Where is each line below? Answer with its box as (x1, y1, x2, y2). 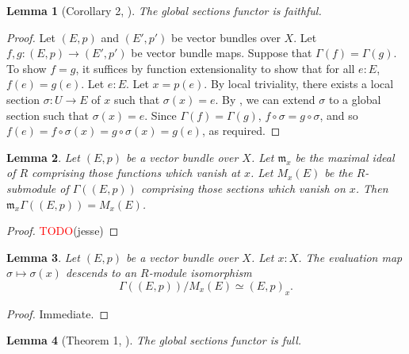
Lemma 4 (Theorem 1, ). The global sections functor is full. (6, 332, 302, 348)
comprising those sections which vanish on (140, 179, 346, 196)
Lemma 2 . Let (6, 148, 80, 165)
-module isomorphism (148, 264, 252, 281)
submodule (6, 179, 56, 196)
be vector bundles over (171, 29, 281, 45)
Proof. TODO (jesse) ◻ (6, 222, 119, 239)
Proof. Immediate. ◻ (6, 305, 109, 321)
